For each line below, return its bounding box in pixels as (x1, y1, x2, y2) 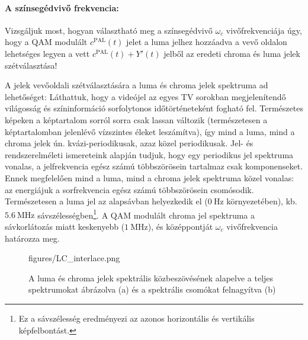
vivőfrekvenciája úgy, (226, 24, 302, 36)
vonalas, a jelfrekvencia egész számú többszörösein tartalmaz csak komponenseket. (5, 160, 303, 172)
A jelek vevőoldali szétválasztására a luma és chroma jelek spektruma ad (5, 79, 268, 91)
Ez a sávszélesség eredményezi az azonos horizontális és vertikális (18, 312, 255, 324)
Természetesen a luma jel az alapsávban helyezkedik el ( (5, 195, 208, 207)
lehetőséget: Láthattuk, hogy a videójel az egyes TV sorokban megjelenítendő (5, 90, 286, 102)
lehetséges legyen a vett (5, 47, 90, 59)
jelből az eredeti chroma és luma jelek (163, 47, 300, 59)
